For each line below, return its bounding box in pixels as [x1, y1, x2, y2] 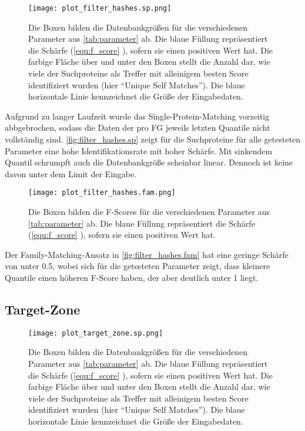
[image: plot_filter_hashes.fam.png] [28, 188, 176, 197]
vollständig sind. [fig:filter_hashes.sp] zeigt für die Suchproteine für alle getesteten [5, 133, 301, 145]
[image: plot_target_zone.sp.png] [28, 329, 163, 337]
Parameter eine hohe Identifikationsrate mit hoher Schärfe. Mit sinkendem [5, 144, 273, 157]
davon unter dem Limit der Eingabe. [5, 167, 137, 180]
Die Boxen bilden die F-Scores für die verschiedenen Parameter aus [28, 205, 270, 218]
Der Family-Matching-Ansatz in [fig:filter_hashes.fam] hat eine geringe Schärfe [5, 248, 289, 260]
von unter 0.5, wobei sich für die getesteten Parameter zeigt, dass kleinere [5, 260, 270, 272]
